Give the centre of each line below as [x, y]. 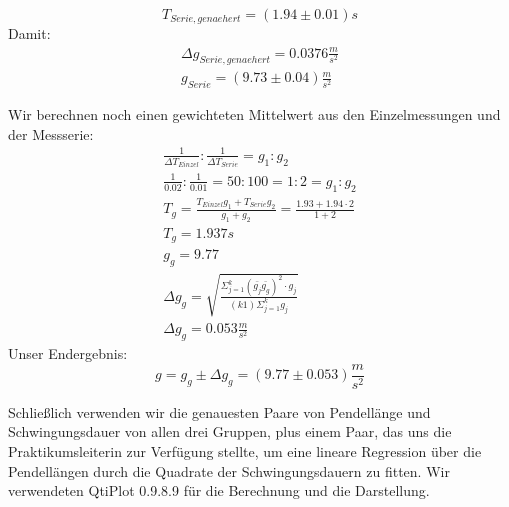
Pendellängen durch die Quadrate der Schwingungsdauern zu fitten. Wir [229, 470]
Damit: [29, 33]
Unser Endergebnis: [68, 353]
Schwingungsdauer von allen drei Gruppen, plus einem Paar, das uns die [230, 431]
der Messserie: [51, 133]
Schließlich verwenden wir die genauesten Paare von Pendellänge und [219, 411]
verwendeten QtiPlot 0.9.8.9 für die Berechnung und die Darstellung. [219, 490]
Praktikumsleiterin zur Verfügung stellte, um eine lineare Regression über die [245, 450]
